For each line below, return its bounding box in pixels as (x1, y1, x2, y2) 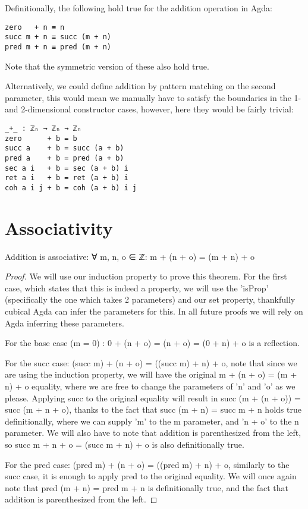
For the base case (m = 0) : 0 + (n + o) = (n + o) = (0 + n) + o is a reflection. (5, 337, 300, 349)
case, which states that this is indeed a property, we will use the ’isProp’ (5, 281, 269, 294)
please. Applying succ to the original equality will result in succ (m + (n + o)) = (5, 391, 301, 404)
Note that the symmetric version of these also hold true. (5, 59, 209, 72)
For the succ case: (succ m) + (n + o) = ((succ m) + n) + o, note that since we (5, 356, 297, 369)
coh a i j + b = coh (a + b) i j (5, 183, 137, 192)
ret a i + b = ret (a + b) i (5, 174, 128, 183)
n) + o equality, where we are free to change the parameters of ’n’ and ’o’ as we (5, 380, 296, 392)
